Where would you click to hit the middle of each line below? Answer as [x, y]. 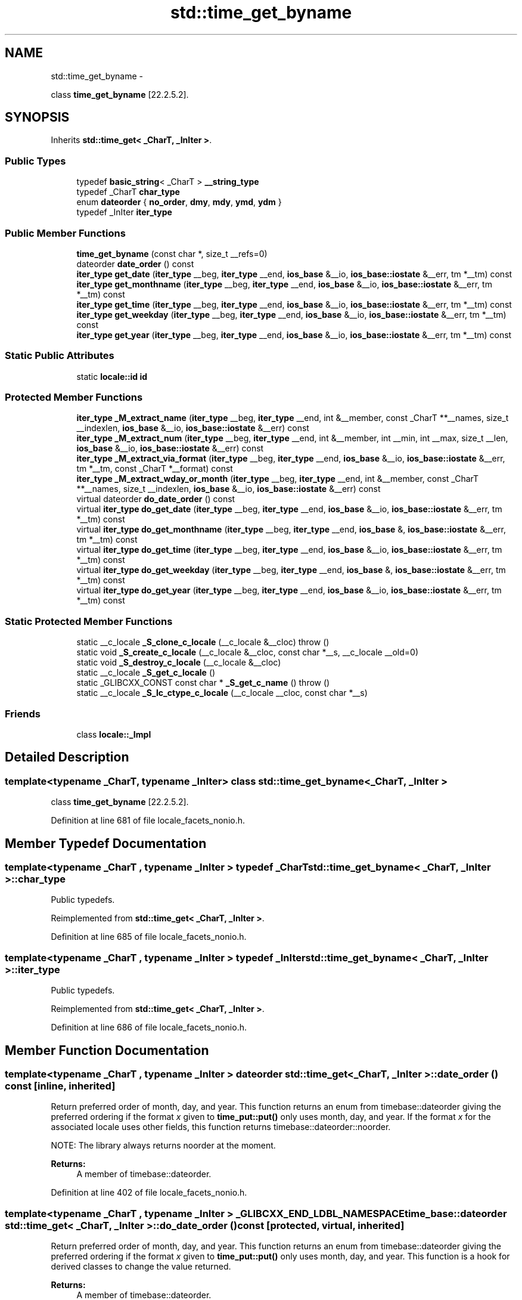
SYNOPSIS [37, 117]
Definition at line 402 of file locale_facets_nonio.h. [149, 1193]
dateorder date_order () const [135, 264]
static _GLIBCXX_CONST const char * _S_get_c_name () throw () [203, 683]
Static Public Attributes [60, 356]
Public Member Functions [65, 233]
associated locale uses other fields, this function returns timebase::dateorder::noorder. [221, 1127]
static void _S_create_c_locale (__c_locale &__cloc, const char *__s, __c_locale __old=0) [247, 652]
